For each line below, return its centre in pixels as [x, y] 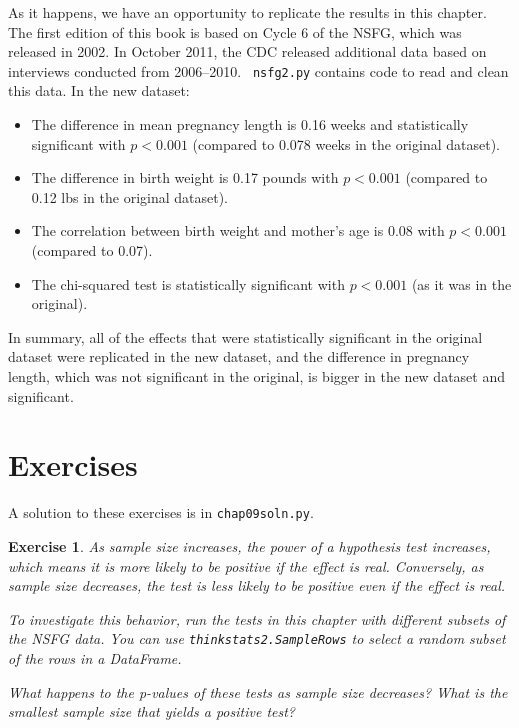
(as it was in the [461, 283]
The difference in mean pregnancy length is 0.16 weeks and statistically [250, 124]
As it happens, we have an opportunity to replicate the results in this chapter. [247, 12]
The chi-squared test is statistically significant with [188, 283]
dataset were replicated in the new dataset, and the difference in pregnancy [239, 356]
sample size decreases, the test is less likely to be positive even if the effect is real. [257, 585]
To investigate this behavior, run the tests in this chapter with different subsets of [257, 618]
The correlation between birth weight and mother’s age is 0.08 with [238, 230]
